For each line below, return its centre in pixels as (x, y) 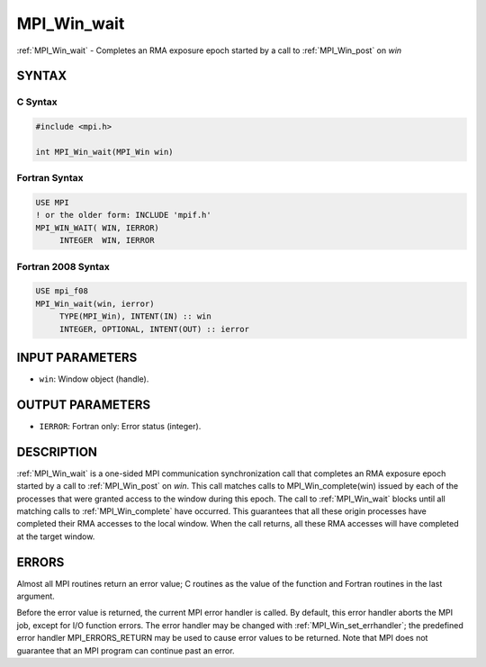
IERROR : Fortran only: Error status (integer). (120, 426)
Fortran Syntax (50, 178)
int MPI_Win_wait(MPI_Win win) (105, 152)
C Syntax (37, 102)
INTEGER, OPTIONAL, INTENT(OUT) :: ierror (154, 329)
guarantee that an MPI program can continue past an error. (126, 650)
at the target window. (56, 536)
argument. (36, 596)
